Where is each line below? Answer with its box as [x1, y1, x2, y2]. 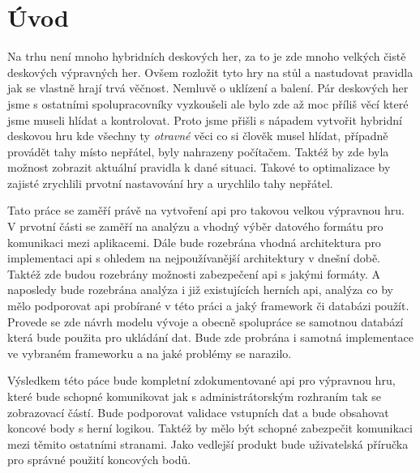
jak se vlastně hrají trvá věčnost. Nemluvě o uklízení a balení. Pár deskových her [7, 79, 409, 96]
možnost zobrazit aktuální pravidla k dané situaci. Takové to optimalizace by [7, 159, 391, 176]
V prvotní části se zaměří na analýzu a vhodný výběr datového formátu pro [7, 218, 384, 235]
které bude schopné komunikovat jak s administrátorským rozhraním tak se [7, 388, 382, 404]
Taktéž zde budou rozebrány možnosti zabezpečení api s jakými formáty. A [7, 265, 380, 282]
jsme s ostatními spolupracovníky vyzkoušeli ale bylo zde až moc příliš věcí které [7, 95, 409, 112]
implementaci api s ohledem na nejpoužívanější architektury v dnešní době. [7, 249, 381, 266]
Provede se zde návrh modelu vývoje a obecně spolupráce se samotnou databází [7, 313, 404, 330]
